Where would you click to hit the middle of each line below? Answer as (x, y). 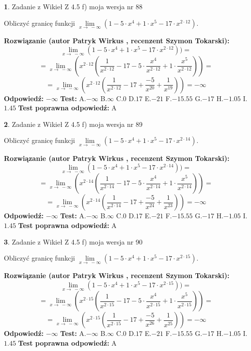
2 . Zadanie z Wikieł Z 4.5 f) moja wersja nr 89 (73, 124)
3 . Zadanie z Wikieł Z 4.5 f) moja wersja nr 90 (73, 241)
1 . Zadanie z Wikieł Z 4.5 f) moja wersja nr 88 (73, 6)
